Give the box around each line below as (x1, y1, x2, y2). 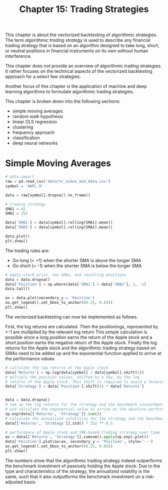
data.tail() (5, 286, 30, 292)
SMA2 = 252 (5, 211, 28, 216)
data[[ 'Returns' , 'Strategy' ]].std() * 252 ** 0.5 (5, 421, 113, 426)
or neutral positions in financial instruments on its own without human (5, 48, 148, 54)
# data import (5, 174, 35, 179)
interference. (5, 53, 32, 59)
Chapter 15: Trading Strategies (19, 4, 149, 15)
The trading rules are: (5, 248, 50, 254)
